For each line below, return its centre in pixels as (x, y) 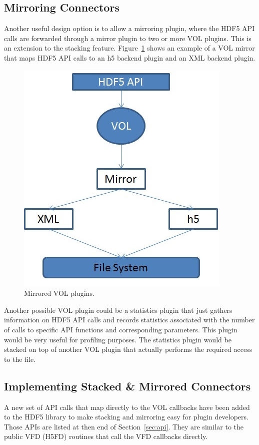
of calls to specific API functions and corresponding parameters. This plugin (121, 329)
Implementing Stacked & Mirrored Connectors (127, 386)
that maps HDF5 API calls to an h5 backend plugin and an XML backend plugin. (130, 57)
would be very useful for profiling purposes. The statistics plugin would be (118, 339)
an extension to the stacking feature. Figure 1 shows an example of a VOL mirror (129, 48)
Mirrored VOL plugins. (59, 293)
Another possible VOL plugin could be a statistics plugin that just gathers (118, 310)
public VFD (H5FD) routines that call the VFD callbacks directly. (106, 436)
